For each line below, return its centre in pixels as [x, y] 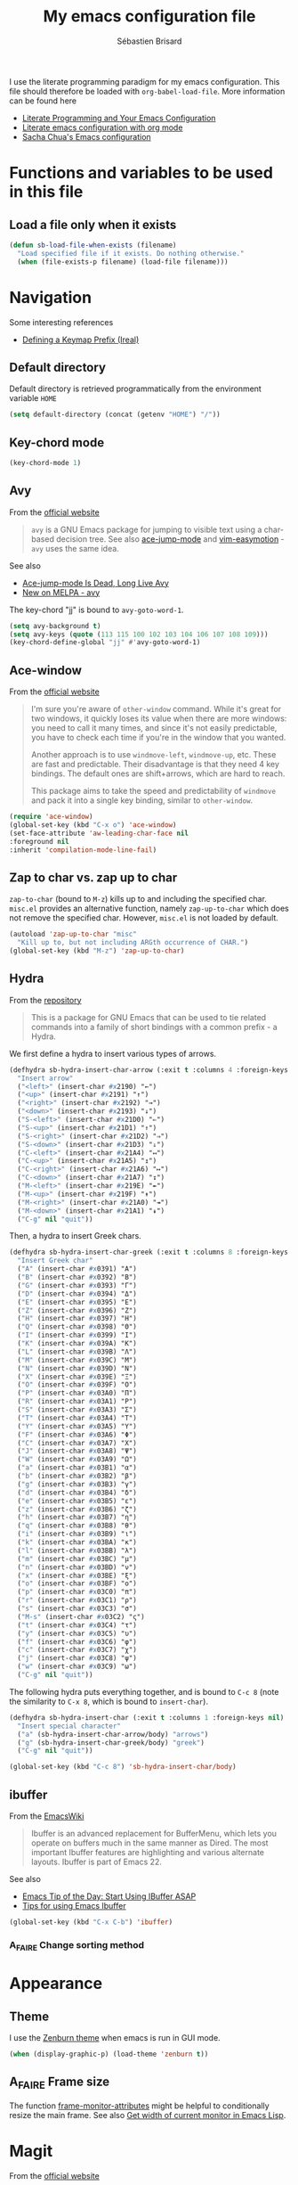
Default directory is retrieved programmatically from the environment [136, 389]
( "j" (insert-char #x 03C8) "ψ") [77, 1658]
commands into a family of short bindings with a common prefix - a [154, 1027]
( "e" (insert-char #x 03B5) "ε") [77, 1501]
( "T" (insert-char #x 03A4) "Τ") [77, 1418]
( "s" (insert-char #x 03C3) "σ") [77, 1608]
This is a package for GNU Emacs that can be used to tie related [149, 1017]
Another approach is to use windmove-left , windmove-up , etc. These [153, 755]
